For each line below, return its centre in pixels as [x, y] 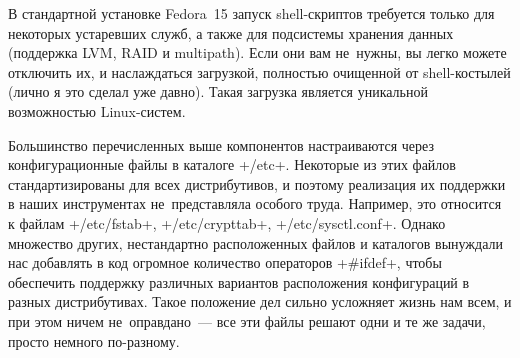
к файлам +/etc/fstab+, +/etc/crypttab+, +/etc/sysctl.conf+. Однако [227, 222]
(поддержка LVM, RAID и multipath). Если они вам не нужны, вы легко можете [257, 52]
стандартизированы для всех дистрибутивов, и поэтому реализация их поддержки [257, 183]
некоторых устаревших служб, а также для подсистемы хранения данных [231, 32]
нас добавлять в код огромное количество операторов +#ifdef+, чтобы [225, 262]
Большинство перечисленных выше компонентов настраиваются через [221, 144]
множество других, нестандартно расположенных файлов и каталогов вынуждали [255, 242]
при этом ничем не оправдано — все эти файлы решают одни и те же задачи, [247, 320]
